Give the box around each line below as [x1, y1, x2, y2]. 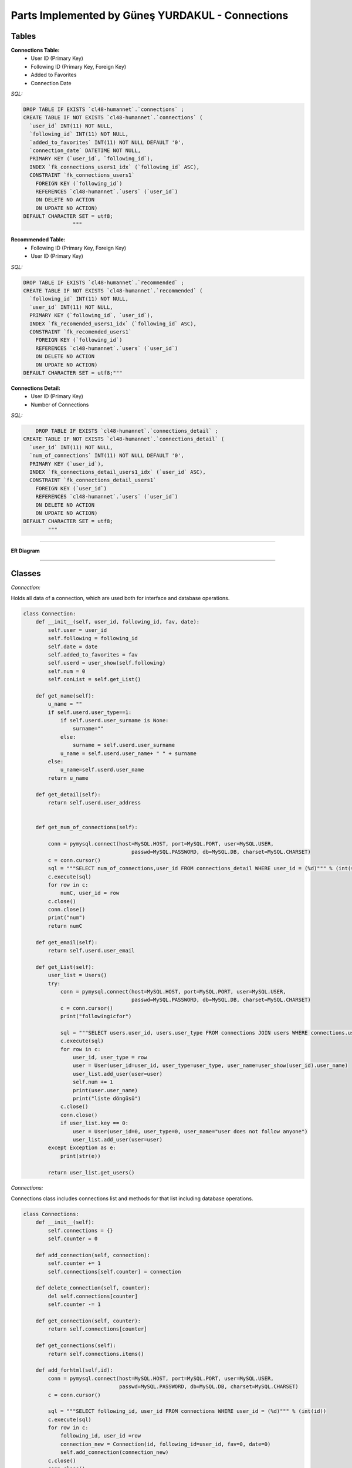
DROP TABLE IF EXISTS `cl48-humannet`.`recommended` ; [23, 279, 184, 286]
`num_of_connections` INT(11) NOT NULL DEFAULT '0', [29, 452, 184, 459]
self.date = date [48, 643, 98, 650]
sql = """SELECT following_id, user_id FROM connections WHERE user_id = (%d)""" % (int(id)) [48, 1408, 327, 1415]
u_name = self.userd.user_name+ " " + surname [60, 750, 197, 757]
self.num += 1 [72, 1079, 114, 1086]
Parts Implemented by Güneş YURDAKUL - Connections [11, 9, 289, 22]
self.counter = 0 [48, 1235, 98, 1242]
